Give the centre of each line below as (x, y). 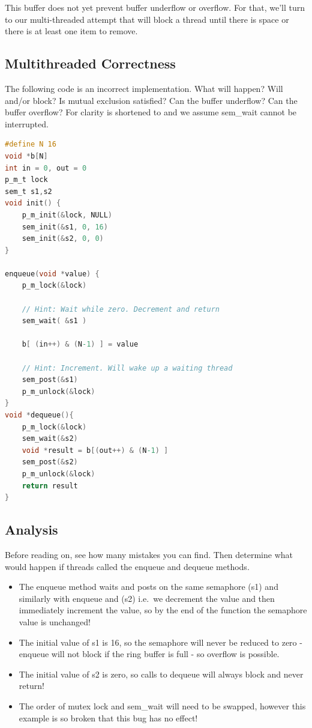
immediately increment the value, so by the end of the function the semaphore (163, 610)
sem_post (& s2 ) (50, 462)
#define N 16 (31, 144)
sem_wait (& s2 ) (50, 439)
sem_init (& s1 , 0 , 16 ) (65, 227)
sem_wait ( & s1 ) (54, 321)
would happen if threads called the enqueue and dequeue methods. (127, 566)
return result (50, 486)
